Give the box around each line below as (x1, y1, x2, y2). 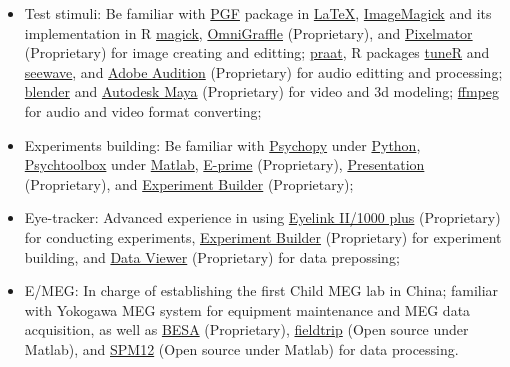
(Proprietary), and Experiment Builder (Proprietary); (24, 173, 354, 194)
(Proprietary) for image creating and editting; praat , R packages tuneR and (24, 42, 490, 63)
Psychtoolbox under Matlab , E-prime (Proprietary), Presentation (24, 154, 425, 175)
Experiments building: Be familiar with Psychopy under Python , (24, 134, 421, 155)
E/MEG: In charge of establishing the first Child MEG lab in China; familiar (24, 280, 499, 301)
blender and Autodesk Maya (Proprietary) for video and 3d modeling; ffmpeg (24, 81, 500, 102)
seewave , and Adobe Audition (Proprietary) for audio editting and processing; (24, 61, 503, 82)
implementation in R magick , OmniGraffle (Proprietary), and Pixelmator (24, 22, 473, 43)
